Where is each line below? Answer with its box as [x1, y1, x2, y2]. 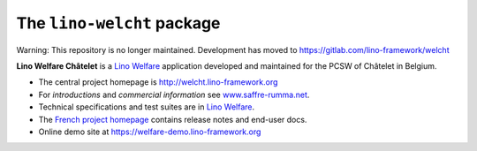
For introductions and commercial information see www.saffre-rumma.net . [38, 89, 310, 100]
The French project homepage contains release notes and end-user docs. [38, 114, 307, 125]
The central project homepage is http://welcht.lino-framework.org [38, 77, 278, 87]
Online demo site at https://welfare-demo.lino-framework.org [38, 126, 261, 137]
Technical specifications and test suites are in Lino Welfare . [38, 102, 255, 112]
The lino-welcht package [16, 13, 221, 33]
